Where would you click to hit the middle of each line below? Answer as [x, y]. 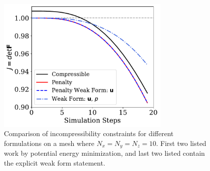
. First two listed [181, 143]
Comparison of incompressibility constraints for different [89, 133]
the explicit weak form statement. [55, 163]
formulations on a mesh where [49, 143]
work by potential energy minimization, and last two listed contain [105, 153]
